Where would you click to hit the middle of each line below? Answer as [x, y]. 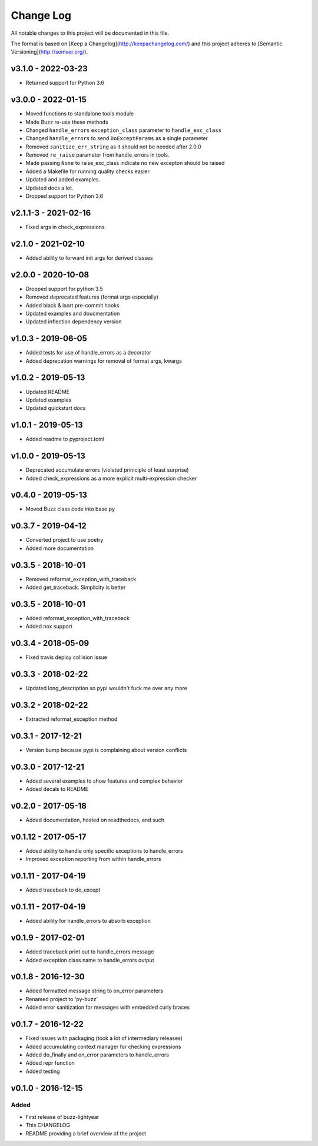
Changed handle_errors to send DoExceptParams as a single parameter [117, 138]
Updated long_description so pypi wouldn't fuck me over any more [107, 688]
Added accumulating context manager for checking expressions [103, 1046]
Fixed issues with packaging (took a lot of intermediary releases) [104, 1038]
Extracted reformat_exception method [72, 719]
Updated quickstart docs [56, 408]
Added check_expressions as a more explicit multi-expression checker [111, 478]
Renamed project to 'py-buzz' [62, 999]
